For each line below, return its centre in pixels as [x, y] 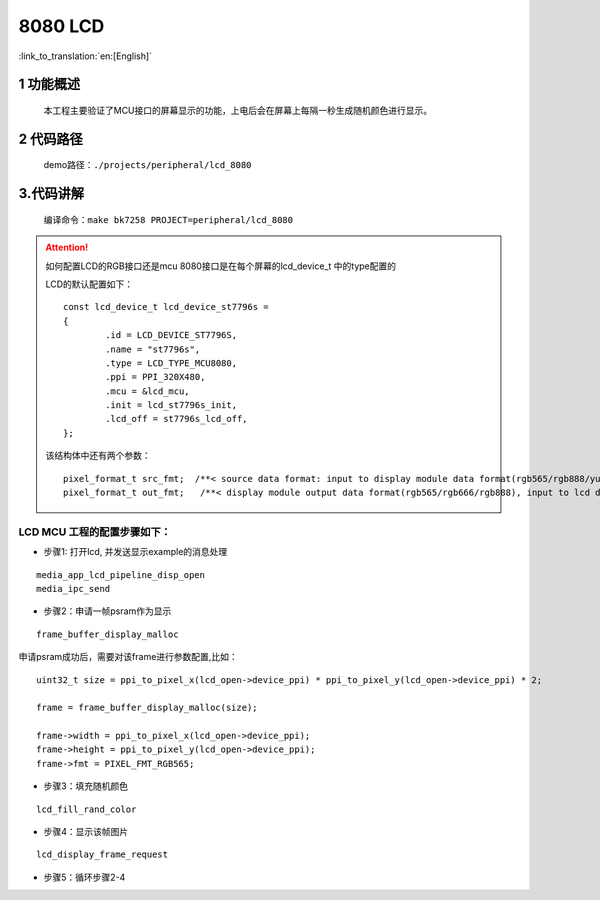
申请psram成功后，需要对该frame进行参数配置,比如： [128, 657]
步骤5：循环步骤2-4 [84, 877]
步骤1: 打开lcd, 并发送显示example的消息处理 [135, 552]
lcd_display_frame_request [102, 854]
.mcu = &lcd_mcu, [147, 391]
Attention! [67, 247]
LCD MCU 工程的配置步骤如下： [95, 532]
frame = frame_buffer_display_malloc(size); [147, 708]
